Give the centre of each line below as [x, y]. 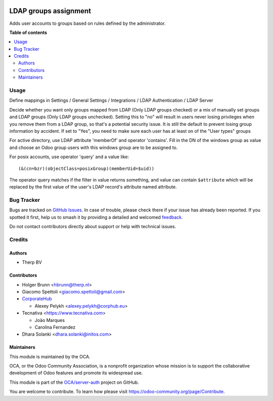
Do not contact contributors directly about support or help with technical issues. [93, 227]
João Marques [50, 320]
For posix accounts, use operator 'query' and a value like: [69, 157]
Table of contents [28, 32]
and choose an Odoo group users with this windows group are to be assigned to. [94, 148]
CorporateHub [37, 299]
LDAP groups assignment [50, 11]
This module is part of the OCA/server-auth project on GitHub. [74, 382]
